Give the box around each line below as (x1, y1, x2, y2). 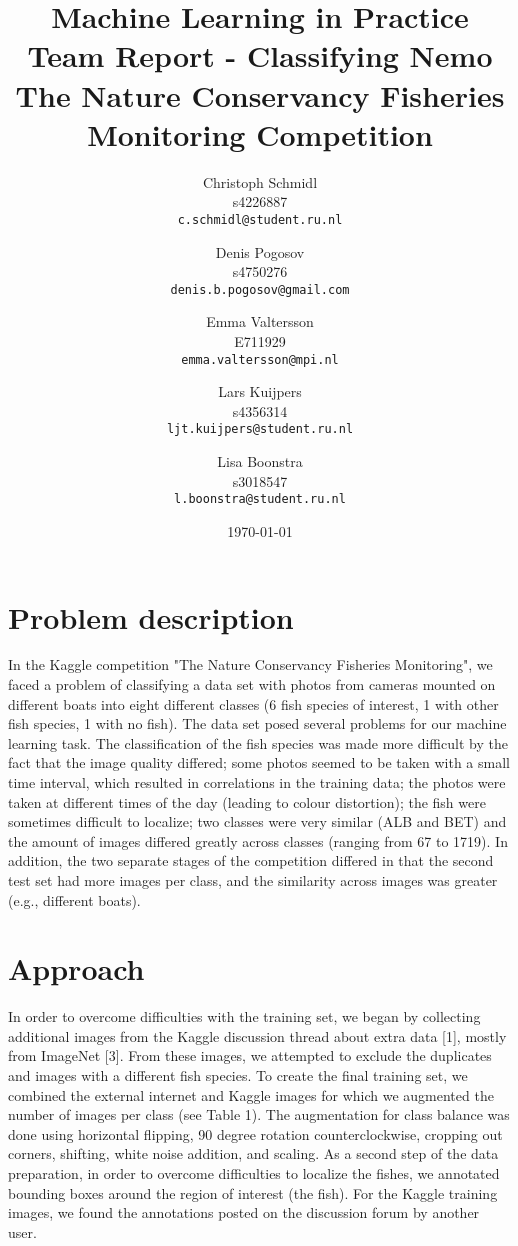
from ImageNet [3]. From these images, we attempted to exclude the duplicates (8, 1045, 492, 1066)
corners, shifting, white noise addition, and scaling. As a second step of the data (8, 1143, 499, 1164)
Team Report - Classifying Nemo (27, 35, 493, 76)
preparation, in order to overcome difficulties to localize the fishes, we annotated (8, 1163, 500, 1184)
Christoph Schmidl (202, 171, 318, 192)
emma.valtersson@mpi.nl (181, 352, 339, 367)
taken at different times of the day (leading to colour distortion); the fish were (8, 791, 486, 812)
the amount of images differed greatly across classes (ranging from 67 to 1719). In (8, 830, 508, 851)
